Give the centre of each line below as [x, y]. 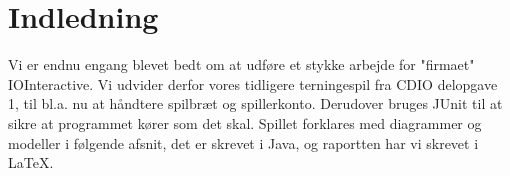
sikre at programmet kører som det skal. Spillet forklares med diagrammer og [245, 122]
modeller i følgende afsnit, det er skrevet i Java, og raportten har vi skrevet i [243, 142]
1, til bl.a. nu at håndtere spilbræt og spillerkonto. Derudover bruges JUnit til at [255, 103]
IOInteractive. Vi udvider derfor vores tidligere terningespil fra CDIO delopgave [253, 83]
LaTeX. [31, 162]
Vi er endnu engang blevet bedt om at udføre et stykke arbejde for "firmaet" [241, 64]
